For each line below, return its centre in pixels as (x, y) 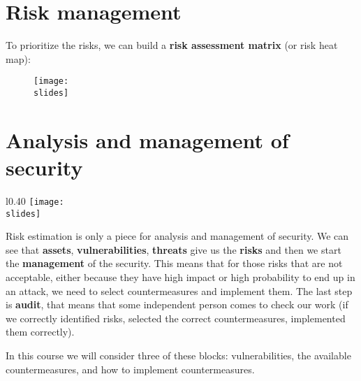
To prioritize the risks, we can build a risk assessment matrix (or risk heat (172, 45)
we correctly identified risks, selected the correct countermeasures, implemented (176, 318)
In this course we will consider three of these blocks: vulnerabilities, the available (178, 355)
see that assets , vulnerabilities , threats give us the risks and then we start (174, 249)
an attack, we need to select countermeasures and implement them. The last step (179, 290)
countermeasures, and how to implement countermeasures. (130, 369)
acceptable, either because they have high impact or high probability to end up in (180, 277)
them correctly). (40, 332)
